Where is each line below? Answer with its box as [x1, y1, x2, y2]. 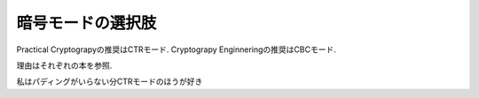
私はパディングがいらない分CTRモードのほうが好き [16, 76, 203, 87]
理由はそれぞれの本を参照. [16, 60, 113, 71]
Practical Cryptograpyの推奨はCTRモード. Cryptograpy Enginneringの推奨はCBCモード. [16, 44, 336, 55]
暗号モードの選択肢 [16, 13, 157, 33]
